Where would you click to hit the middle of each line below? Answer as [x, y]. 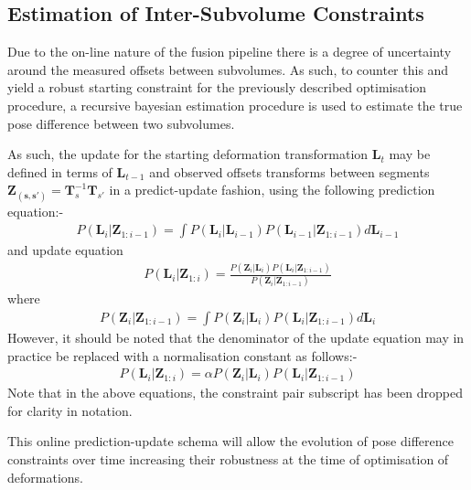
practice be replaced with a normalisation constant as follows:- [182, 355]
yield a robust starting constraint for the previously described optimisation [217, 87]
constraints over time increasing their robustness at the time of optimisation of [228, 459]
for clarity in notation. [70, 410]
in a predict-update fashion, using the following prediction [272, 190]
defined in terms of [60, 171]
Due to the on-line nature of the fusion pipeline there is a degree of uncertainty [230, 52]
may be [410, 154]
